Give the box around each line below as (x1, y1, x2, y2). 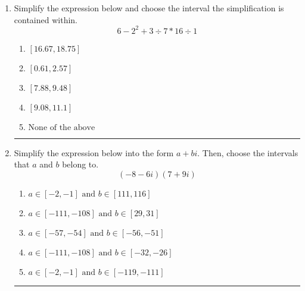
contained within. (14, 13, 77, 26)
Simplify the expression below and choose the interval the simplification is (14, 2, 284, 14)
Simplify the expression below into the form (14, 146, 174, 159)
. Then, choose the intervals (197, 146, 298, 159)
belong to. (62, 158, 99, 170)
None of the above (28, 123, 95, 132)
